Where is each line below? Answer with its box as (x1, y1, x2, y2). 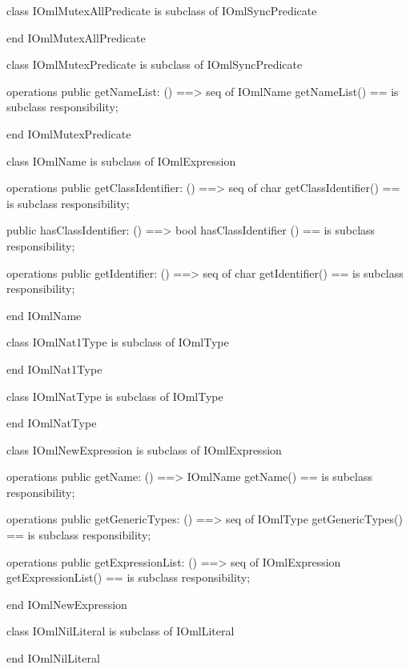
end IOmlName (6, 306, 82, 323)
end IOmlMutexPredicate (6, 125, 131, 142)
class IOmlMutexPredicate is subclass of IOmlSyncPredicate (6, 56, 303, 73)
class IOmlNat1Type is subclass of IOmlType (6, 334, 229, 351)
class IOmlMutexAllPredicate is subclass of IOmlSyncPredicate (6, 2, 317, 18)
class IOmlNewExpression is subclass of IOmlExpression (6, 441, 282, 458)
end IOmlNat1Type (6, 360, 102, 377)
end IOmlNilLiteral (6, 650, 100, 667)
